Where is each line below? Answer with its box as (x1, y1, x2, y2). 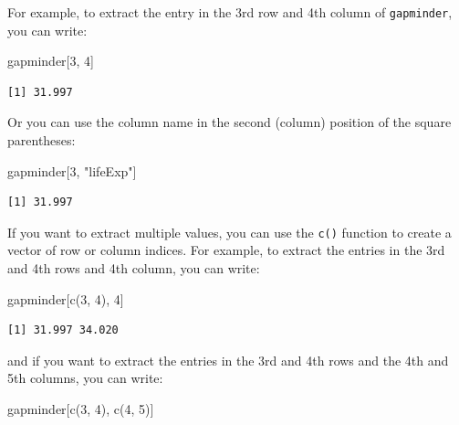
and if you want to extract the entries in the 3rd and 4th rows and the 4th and (7, 350, 449, 369)
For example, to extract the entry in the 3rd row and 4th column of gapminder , (7, 3, 453, 21)
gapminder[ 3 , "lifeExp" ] (7, 161, 137, 180)
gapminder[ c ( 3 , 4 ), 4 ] (7, 289, 124, 308)
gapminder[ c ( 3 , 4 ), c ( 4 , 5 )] (7, 399, 154, 419)
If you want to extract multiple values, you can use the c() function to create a (7, 222, 452, 241)
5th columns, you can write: (7, 368, 163, 388)
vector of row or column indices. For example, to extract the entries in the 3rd (7, 240, 445, 260)
